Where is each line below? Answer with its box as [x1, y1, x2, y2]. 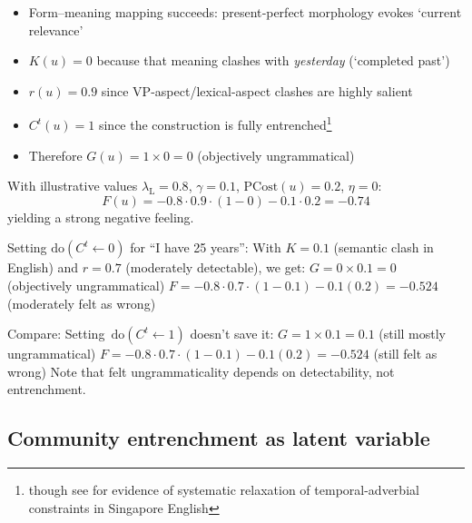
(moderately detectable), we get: [125, 258, 306, 277]
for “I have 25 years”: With [130, 238, 281, 257]
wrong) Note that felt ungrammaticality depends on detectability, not [7, 361, 395, 380]
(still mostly [379, 324, 447, 343]
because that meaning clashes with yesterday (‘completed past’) [96, 51, 450, 70]
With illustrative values [7, 176, 138, 195]
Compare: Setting [7, 324, 105, 343]
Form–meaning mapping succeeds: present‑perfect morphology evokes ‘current [28, 3, 462, 21]
